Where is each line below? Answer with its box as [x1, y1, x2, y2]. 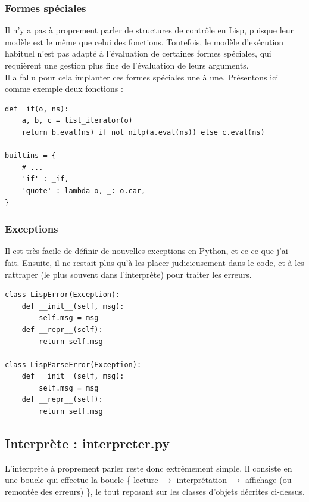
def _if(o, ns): [5, 104, 69, 113]
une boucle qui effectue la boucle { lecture [5, 473, 158, 486]
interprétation [176, 473, 227, 486]
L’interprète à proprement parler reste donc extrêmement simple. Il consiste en [5, 461, 292, 474]
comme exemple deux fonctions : [5, 82, 123, 95]
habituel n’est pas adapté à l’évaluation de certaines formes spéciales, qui [5, 47, 271, 60]
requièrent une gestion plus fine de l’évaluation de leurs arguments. [5, 59, 249, 71]
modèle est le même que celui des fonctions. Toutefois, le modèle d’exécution [5, 35, 284, 48]
